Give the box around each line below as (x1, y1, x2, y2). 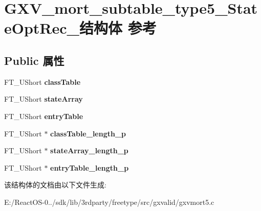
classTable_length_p (50, 128, 126, 138)
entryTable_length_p (50, 162, 129, 173)
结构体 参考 (79, 17, 157, 38)
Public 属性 (4, 52, 64, 68)
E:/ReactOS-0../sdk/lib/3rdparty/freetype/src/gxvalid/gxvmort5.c (4, 196, 214, 207)
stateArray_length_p (50, 145, 128, 156)
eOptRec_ (4, 17, 79, 38)
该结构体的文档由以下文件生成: (4, 179, 106, 190)
